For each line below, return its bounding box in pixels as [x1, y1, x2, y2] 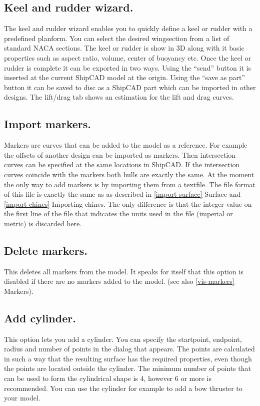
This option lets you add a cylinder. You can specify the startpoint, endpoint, [4, 333, 242, 344]
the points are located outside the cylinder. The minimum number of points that [4, 363, 251, 373]
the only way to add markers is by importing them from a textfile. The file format [4, 179, 255, 189]
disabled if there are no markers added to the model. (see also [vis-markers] [4, 276, 234, 286]
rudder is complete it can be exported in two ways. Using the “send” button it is [4, 62, 251, 73]
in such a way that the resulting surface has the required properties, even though [4, 353, 252, 363]
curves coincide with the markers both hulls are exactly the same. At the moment [4, 169, 254, 179]
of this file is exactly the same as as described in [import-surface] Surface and [4, 189, 241, 199]
